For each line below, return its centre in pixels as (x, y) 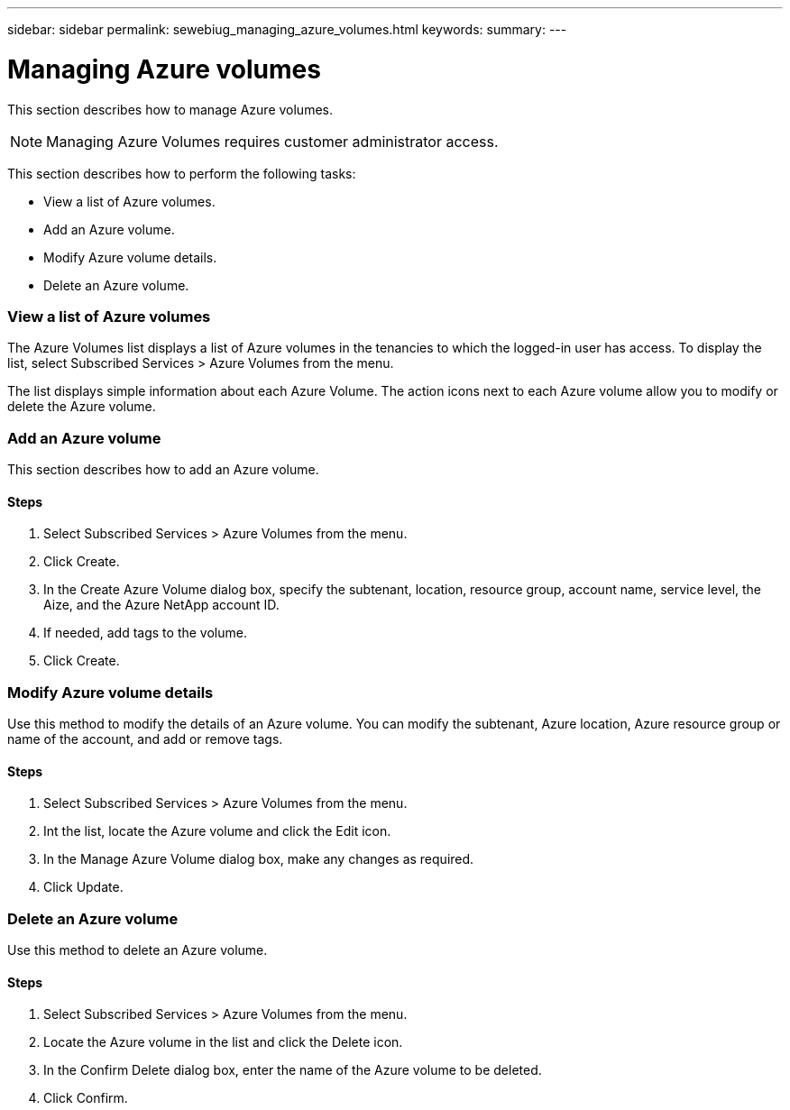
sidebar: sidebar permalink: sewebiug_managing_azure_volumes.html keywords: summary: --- (287, 29)
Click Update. (83, 887)
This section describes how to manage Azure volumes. (170, 109)
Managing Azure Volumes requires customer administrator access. (272, 141)
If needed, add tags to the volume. (145, 633)
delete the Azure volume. (82, 407)
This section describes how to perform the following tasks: (182, 173)
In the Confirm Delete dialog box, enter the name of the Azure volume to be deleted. (293, 1070)
